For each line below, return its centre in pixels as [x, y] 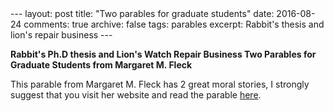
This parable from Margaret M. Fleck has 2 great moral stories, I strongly [160, 84]
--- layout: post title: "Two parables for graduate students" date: [142, 13]
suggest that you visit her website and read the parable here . [136, 95]
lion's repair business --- [61, 35]
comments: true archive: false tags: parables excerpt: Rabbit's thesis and [174, 24]
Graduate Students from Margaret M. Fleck [101, 65]
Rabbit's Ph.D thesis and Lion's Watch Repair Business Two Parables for [163, 54]
